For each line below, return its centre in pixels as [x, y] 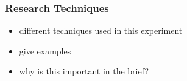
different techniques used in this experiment [101, 31]
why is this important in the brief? [84, 71]
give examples [45, 50]
